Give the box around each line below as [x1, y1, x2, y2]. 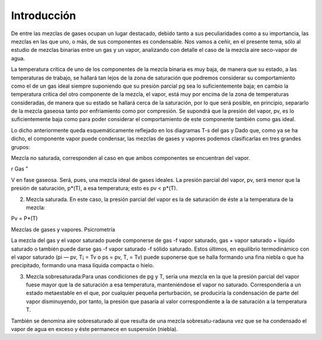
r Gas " [11, 165, 29, 172]
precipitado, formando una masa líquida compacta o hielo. [11, 262, 154, 269]
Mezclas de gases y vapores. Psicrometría [11, 225, 116, 233]
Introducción [11, 9, 76, 22]
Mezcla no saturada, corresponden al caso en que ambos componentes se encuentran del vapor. [11, 154, 250, 162]
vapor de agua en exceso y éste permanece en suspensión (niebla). [11, 326, 178, 333]
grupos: [11, 143, 30, 150]
